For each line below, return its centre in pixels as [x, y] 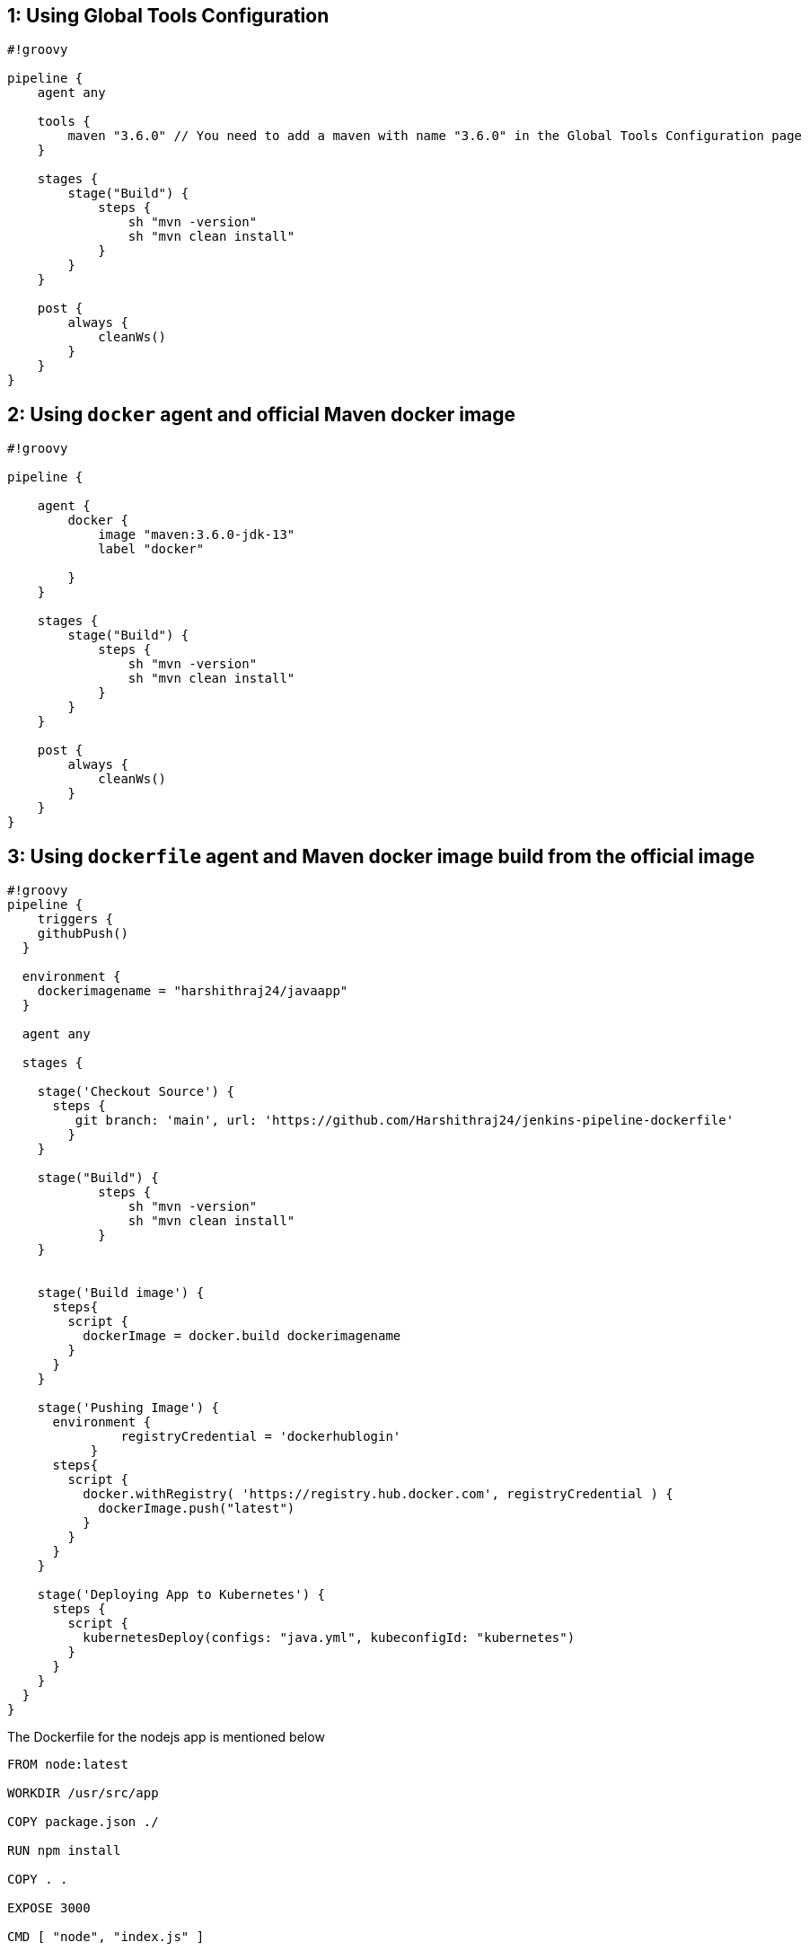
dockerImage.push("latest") [197, 1509]
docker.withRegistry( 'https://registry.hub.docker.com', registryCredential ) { [378, 1494]
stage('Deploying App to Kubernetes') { [181, 1595]
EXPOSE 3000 [49, 1908]
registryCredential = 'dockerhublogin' [261, 1437]
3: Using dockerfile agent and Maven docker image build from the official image [381, 856]
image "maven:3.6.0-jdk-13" [197, 535]
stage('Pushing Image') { [128, 1408]
